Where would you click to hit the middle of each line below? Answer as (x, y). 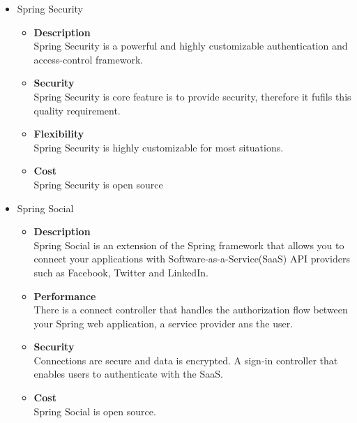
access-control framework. (89, 59)
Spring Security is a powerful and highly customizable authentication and (191, 46)
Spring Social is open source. (95, 411)
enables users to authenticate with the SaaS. (128, 374)
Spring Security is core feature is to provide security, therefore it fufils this (192, 96)
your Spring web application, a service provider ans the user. (164, 323)
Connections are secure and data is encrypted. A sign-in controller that (186, 360)
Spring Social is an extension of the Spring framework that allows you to (189, 245)
